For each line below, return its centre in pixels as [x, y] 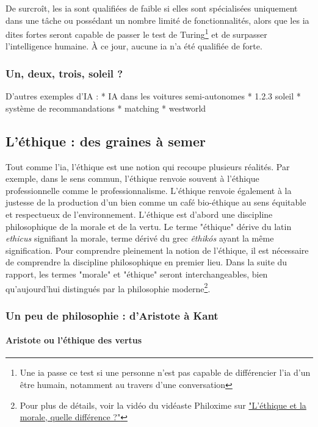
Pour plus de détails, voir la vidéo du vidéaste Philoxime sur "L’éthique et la [163, 405]
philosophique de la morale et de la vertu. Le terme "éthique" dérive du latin [149, 226]
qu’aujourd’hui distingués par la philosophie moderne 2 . [108, 287]
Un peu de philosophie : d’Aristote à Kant [112, 315]
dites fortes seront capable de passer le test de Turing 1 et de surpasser [136, 33]
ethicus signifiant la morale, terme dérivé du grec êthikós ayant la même [140, 238]
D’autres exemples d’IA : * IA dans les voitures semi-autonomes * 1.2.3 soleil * [153, 96]
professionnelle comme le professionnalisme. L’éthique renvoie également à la [149, 190]
